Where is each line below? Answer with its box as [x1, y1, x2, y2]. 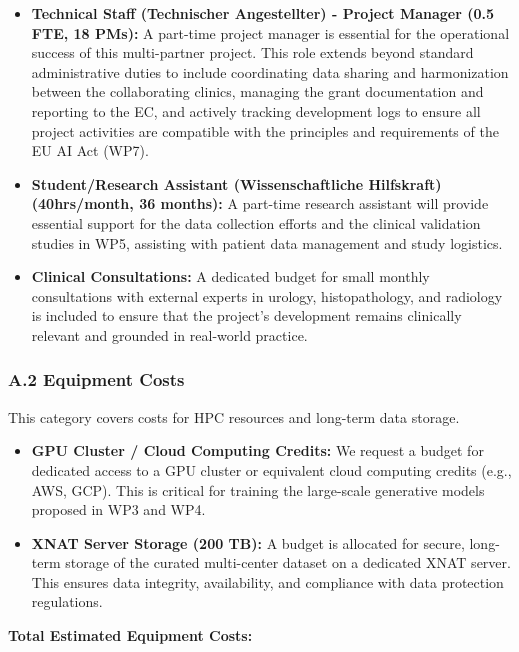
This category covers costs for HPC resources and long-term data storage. [8, 406, 460, 427]
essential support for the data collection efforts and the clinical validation [31, 212, 481, 233]
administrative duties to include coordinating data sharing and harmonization [31, 61, 509, 82]
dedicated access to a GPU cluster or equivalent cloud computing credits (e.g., [31, 459, 512, 480]
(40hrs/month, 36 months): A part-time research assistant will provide [31, 193, 489, 214]
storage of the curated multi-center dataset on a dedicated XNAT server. [65, 552, 511, 573]
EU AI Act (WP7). [31, 140, 149, 161]
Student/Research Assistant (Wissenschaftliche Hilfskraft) [31, 173, 442, 194]
